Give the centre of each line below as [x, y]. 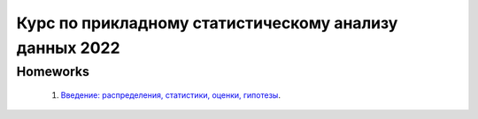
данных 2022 [68, 48]
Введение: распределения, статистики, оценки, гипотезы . [170, 95]
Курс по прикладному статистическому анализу [207, 23]
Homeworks [53, 71]
